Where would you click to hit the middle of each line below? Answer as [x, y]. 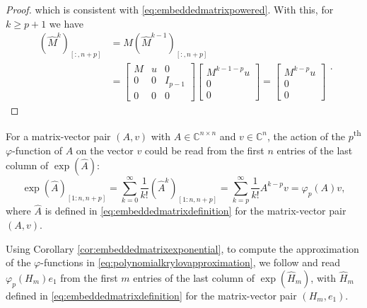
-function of [37, 150]
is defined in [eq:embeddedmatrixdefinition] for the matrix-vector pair [196, 211]
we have [66, 23]
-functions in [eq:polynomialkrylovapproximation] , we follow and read [190, 262]
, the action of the [307, 136]
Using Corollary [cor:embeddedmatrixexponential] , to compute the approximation [182, 248]
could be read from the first [204, 150]
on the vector [105, 150]
